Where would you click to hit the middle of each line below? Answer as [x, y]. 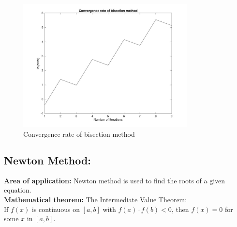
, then [180, 209]
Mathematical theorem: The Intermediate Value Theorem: [96, 199]
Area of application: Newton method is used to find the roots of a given [115, 180]
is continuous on [56, 209]
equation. [18, 190]
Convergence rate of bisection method [79, 134]
